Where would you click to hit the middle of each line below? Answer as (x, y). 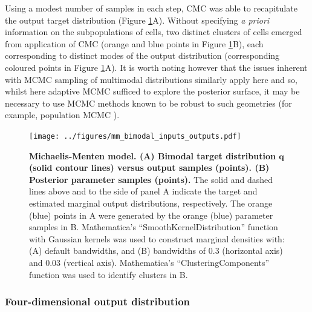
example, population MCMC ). (62, 115)
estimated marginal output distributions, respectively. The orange (151, 203)
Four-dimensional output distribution (98, 301)
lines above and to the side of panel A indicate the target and (143, 191)
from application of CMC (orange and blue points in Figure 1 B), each (134, 43)
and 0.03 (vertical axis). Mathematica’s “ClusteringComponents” (149, 262)
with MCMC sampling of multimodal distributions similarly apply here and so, (151, 79)
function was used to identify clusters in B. (109, 274)
